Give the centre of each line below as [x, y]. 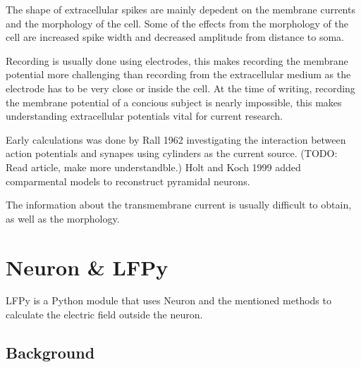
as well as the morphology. [63, 218]
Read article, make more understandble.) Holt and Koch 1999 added [153, 167]
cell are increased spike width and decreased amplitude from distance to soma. [175, 37]
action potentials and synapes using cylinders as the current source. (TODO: [172, 153]
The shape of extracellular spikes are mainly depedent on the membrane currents [180, 9]
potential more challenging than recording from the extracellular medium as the [178, 74]
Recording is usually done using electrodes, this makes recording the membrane [177, 60]
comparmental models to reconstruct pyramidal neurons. [128, 181]
